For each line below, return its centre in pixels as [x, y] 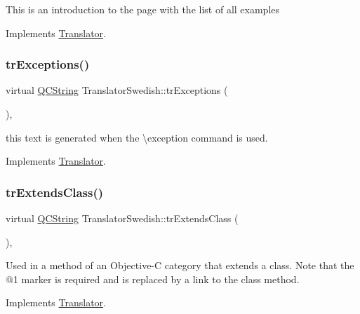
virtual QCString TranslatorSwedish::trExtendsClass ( [122, 218]
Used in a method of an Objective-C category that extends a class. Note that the [180, 265]
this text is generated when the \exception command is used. [137, 137]
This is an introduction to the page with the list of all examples [143, 9]
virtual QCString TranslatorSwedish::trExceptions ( [117, 90]
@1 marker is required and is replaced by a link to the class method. [153, 279]
